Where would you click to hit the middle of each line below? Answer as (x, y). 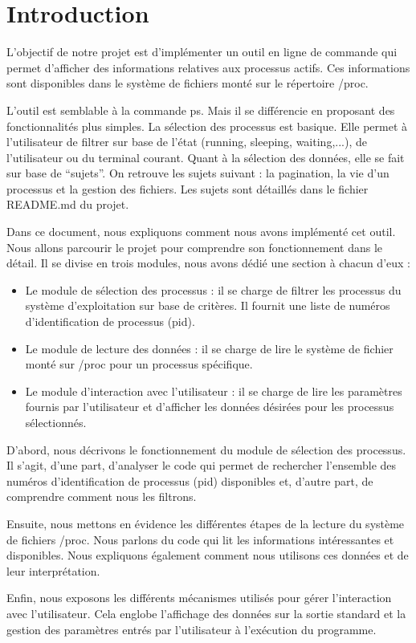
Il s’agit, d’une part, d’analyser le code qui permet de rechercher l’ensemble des (202, 465)
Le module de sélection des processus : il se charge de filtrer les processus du (213, 289)
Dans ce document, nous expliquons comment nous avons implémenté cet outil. (201, 232)
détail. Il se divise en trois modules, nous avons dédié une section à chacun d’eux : (208, 263)
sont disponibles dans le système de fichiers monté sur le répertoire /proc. (188, 83)
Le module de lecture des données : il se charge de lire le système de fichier (209, 348)
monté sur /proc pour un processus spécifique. (139, 364)
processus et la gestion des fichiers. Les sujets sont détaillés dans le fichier (188, 188)
